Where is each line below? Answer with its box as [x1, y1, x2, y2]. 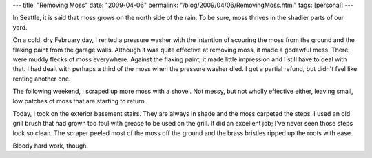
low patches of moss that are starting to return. [12, 97, 147, 105]
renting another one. [12, 75, 71, 83]
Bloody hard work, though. [12, 141, 89, 150]
